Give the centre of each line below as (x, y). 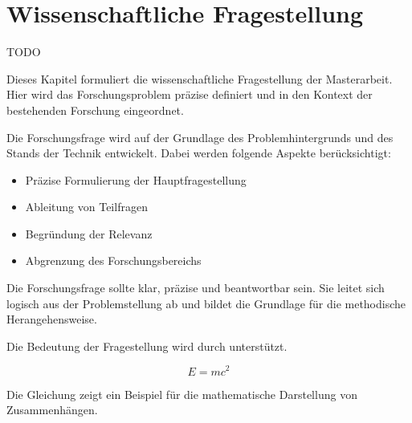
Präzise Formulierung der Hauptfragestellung (136, 179)
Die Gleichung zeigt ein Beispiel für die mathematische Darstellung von (182, 394)
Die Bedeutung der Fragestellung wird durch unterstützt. (147, 346)
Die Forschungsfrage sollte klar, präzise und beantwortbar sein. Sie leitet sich (196, 288)
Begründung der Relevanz (89, 233)
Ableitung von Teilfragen (86, 207)
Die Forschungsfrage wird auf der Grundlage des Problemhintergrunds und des (200, 137)
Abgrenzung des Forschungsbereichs (113, 260)
